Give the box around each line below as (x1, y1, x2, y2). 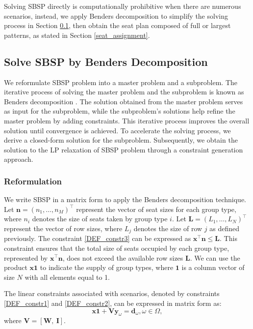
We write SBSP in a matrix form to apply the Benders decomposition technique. (4, 194, 247, 205)
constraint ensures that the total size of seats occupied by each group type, (4, 242, 229, 253)
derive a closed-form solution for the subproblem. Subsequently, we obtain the (4, 135, 238, 145)
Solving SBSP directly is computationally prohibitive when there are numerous (4, 1, 241, 11)
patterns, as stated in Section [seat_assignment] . (4, 30, 150, 40)
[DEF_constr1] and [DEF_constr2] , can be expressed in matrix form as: (4, 298, 222, 308)
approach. (4, 154, 33, 164)
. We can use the (190, 252, 240, 263)
